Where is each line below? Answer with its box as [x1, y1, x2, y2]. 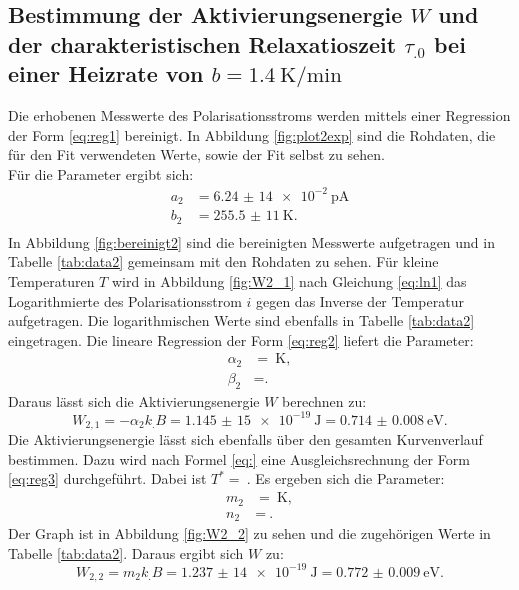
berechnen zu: [282, 390, 367, 411]
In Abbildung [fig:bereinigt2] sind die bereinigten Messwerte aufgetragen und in [8, 231, 495, 252]
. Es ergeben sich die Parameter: [246, 468, 445, 489]
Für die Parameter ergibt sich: [8, 163, 194, 184]
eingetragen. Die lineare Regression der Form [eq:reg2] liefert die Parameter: [8, 329, 474, 350]
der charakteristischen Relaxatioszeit [8, 28, 397, 59]
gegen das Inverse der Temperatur [255, 290, 464, 311]
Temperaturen [8, 271, 95, 292]
